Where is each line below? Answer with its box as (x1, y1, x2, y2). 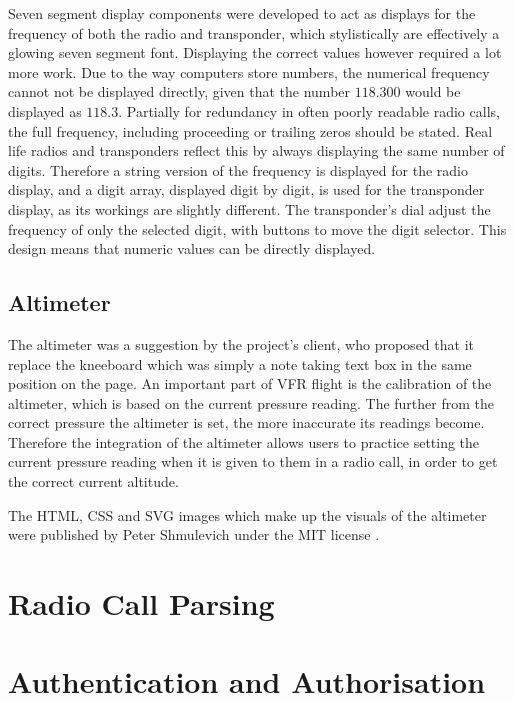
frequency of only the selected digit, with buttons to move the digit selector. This (8, 218, 507, 239)
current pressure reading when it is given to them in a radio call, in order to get (8, 451, 498, 472)
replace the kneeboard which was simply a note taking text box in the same (8, 353, 472, 374)
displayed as (8, 100, 82, 121)
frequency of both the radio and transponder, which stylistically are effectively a (8, 22, 500, 43)
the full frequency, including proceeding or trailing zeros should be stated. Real (8, 120, 493, 141)
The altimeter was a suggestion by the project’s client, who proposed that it (8, 333, 474, 354)
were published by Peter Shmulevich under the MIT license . (8, 524, 380, 545)
